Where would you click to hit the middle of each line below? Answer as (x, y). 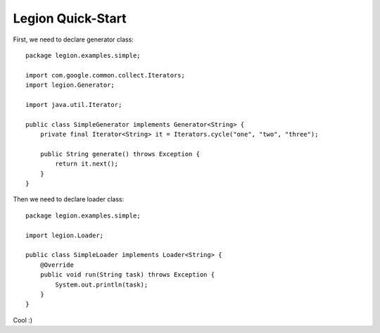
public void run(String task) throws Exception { (127, 275)
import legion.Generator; (70, 85)
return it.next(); (87, 164)
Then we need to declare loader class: (69, 199)
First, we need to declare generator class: (73, 39)
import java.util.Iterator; (74, 105)
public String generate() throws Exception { (120, 154)
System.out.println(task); (102, 284)
